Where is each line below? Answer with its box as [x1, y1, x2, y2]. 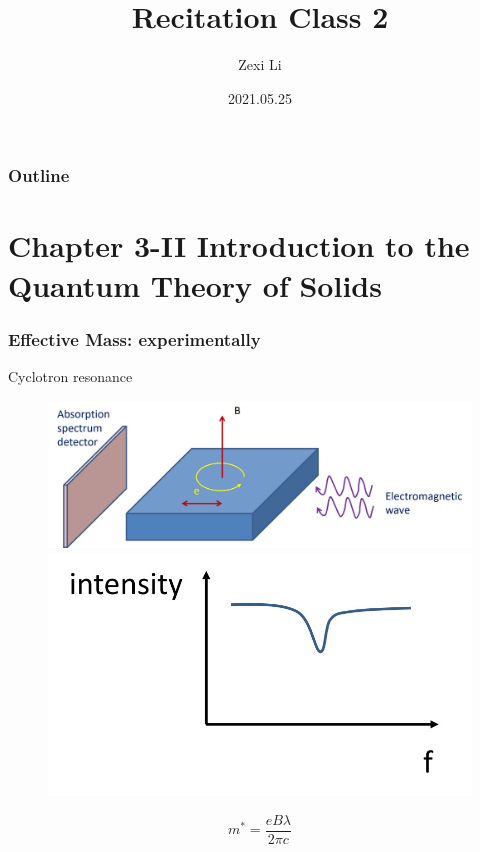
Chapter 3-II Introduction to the [8, 225, 470, 266]
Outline [8, 163, 70, 188]
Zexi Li [238, 54, 282, 75]
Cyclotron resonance [8, 366, 133, 387]
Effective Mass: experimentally [8, 326, 261, 351]
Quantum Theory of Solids [8, 264, 382, 305]
